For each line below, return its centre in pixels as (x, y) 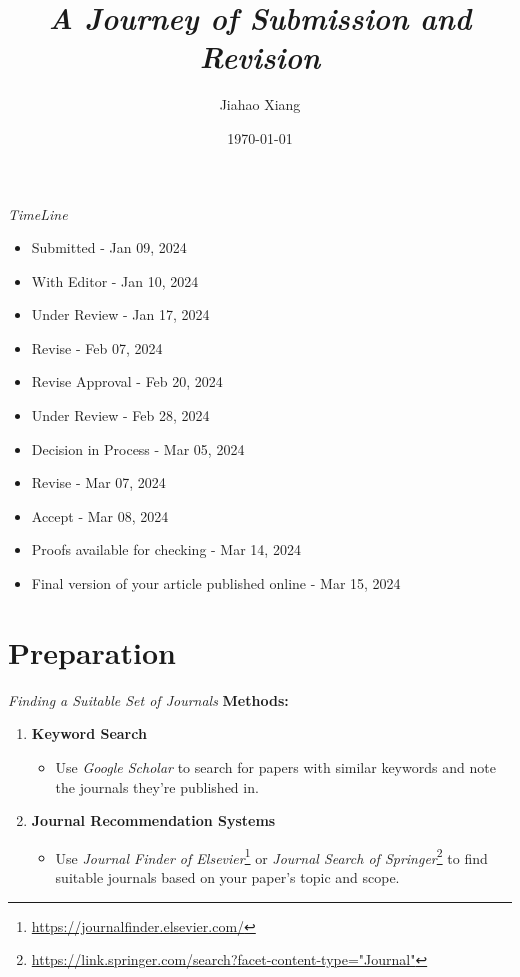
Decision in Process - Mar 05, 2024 (138, 448)
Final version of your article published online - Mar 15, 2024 (216, 583)
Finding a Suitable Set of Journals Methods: (148, 699)
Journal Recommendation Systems (153, 820)
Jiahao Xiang (260, 104)
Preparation (92, 651)
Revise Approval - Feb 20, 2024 (127, 381)
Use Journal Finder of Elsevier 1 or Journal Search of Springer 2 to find (271, 856)
